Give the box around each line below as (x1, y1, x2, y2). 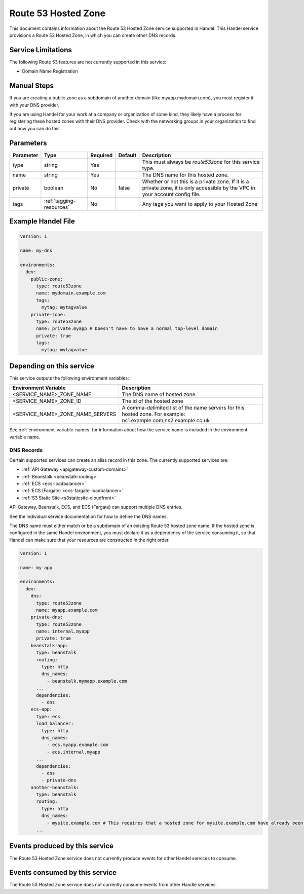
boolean (44, 184, 63, 191)
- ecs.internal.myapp (46, 749, 101, 755)
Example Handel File (9, 217, 75, 226)
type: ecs (36, 714, 61, 719)
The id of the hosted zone (122, 398, 183, 405)
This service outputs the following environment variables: (9, 375, 129, 381)
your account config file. (142, 191, 201, 198)
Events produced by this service (9, 842, 114, 850)
